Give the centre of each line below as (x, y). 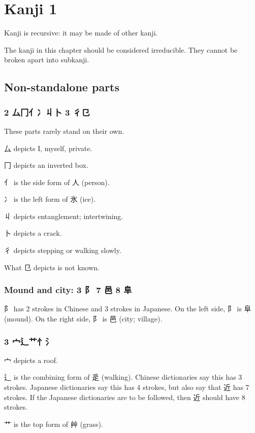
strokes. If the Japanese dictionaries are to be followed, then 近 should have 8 (125, 397)
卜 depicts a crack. (33, 233)
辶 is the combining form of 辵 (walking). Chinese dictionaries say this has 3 (123, 377)
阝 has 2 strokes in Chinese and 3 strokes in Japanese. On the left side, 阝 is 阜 (128, 309)
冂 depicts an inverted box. (46, 165)
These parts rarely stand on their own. (64, 131)
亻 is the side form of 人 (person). (57, 182)
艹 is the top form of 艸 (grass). (54, 424)
